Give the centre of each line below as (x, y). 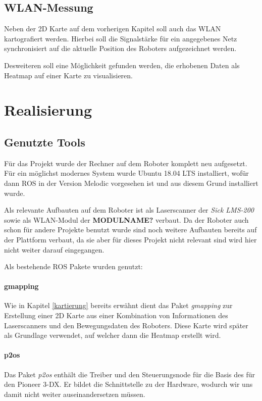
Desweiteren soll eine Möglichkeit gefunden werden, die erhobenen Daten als (122, 65)
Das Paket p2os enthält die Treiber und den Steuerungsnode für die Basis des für (130, 374)
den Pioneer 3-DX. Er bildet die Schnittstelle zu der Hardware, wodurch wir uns (128, 384)
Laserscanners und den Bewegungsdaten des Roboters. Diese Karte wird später (126, 325)
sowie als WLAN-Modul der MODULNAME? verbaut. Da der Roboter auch (126, 219)
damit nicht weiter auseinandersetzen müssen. (75, 394)
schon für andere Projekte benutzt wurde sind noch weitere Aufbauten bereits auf (130, 230)
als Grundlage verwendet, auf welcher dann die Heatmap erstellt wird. (113, 335)
